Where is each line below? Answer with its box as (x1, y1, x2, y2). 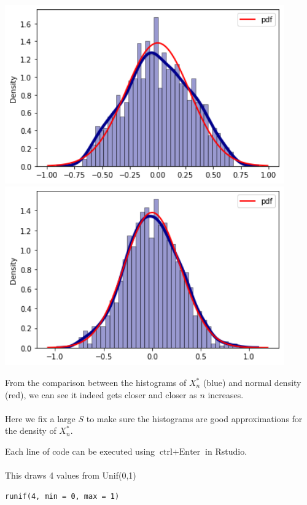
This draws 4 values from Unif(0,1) (5, 469, 136, 482)
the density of (5, 424, 56, 437)
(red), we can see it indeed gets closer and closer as (5, 388, 197, 401)
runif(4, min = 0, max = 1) (5, 492, 120, 501)
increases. (208, 388, 244, 401)
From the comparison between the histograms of (5, 376, 187, 389)
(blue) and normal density (203, 376, 301, 389)
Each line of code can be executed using (5, 445, 155, 457)
